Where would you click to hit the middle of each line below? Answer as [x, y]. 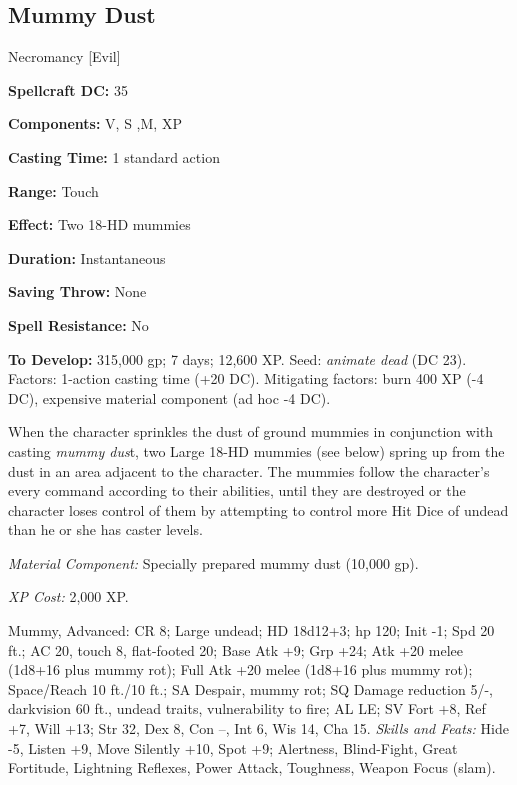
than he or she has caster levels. [105, 529]
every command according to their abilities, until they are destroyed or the [237, 490]
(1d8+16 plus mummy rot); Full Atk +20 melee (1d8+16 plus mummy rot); [240, 669]
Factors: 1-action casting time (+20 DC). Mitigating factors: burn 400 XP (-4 [246, 378]
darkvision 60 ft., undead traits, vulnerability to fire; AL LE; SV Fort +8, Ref [247, 708]
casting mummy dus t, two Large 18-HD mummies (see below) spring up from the [256, 450]
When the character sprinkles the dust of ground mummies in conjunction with [251, 431]
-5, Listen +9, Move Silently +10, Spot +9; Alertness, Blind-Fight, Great [233, 747]
